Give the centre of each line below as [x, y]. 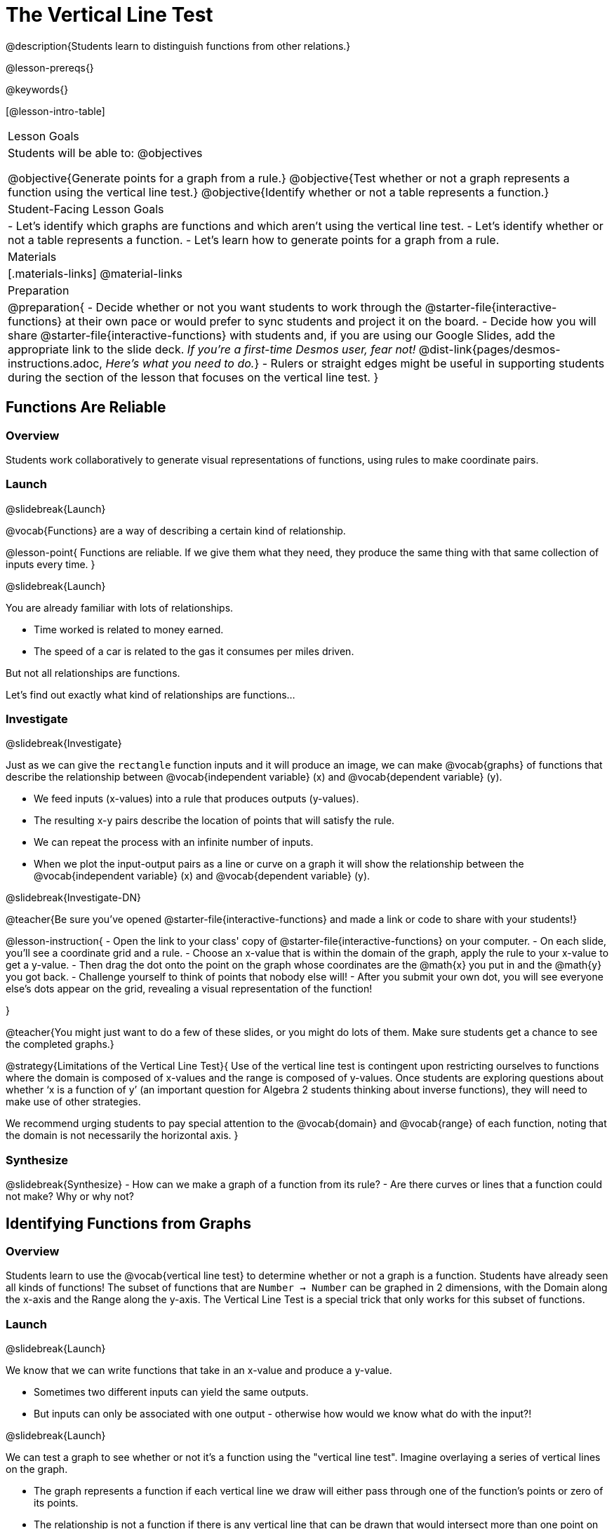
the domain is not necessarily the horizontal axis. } [122, 1136]
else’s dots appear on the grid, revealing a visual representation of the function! [189, 989]
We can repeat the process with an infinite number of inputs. [174, 842]
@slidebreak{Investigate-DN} [73, 898]
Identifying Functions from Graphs [128, 1223]
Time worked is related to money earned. [129, 629]
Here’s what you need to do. [180, 363]
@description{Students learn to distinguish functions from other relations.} [178, 46]
